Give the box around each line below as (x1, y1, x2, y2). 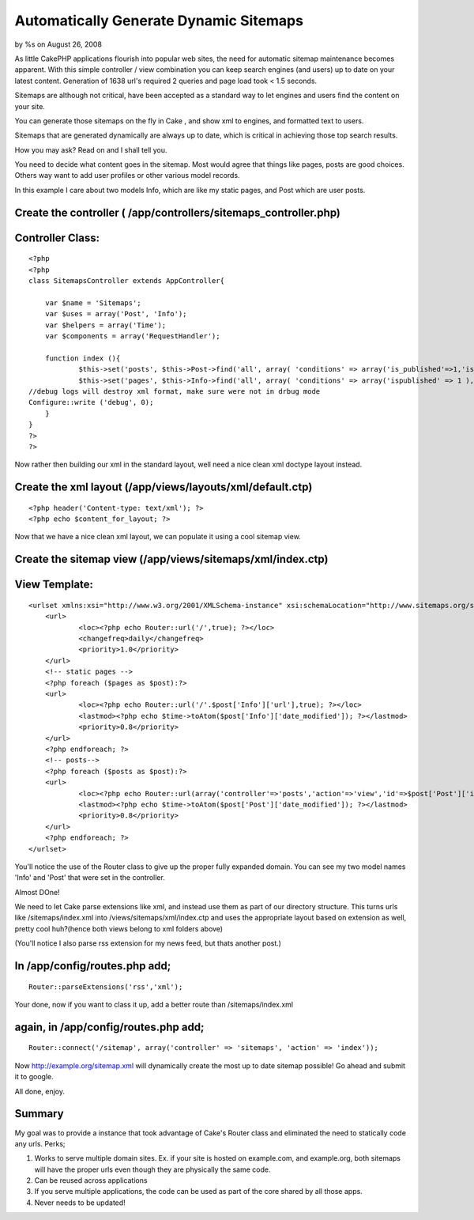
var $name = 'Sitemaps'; (44, 298, 141, 308)
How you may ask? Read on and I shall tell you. (14, 145, 167, 154)
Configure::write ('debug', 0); (28, 398, 154, 407)
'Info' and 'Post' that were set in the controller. (14, 873, 165, 882)
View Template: (14, 578, 94, 591)
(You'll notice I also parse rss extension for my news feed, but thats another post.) (14, 939, 282, 948)
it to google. (14, 1072, 55, 1082)
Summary (14, 1107, 64, 1120)
